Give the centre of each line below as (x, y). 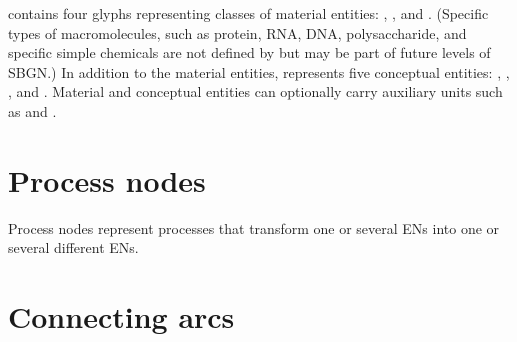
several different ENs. (73, 247)
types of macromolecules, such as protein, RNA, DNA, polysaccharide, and (237, 32)
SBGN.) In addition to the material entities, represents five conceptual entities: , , (259, 71)
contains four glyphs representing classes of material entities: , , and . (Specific (248, 13)
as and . (32, 110)
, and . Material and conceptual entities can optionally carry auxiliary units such (255, 91)
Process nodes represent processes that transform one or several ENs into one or (254, 227)
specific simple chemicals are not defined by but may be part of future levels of (249, 52)
